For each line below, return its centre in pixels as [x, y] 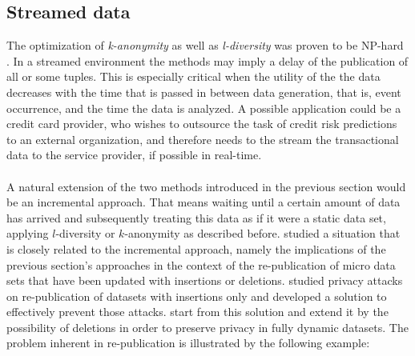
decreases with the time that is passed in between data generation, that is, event [204, 92]
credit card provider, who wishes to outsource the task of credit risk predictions [202, 124]
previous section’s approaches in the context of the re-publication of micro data [201, 264]
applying [28, 233]
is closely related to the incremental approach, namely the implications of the [196, 248]
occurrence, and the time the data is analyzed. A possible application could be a [204, 108]
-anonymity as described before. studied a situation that [262, 233]
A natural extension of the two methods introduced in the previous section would [206, 186]
